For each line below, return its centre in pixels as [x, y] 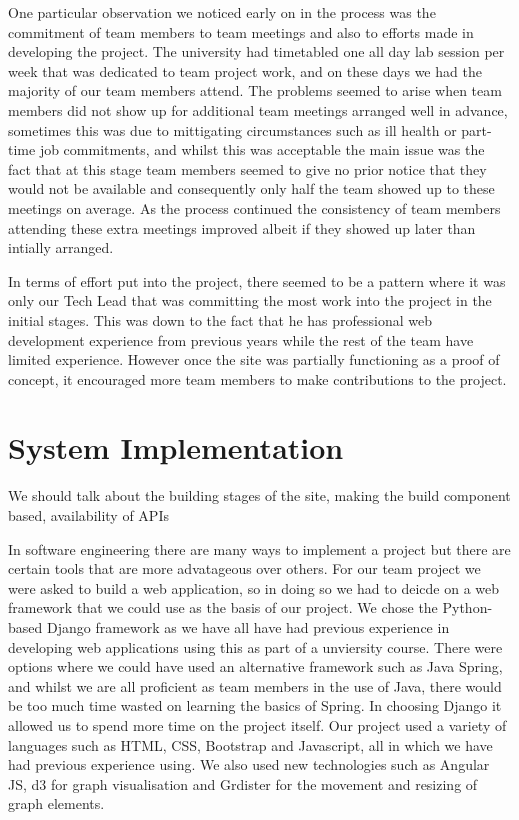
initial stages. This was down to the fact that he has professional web [220, 319]
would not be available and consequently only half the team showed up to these [251, 188]
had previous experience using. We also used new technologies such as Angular [249, 764]
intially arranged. [61, 247]
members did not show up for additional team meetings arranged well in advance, [258, 109]
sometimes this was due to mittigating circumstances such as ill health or [232, 129]
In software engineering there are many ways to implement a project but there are [259, 548]
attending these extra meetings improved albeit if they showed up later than [242, 227]
